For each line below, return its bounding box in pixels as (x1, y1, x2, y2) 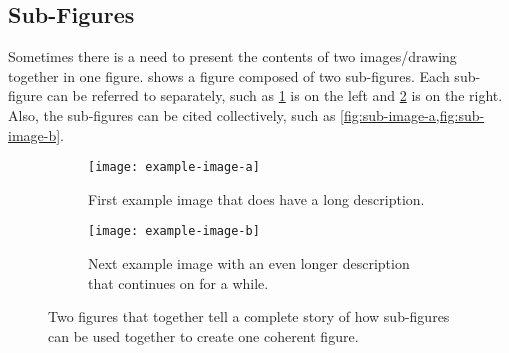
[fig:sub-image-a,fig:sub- (340, 104, 485, 125)
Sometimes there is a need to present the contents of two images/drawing (8, 46, 457, 67)
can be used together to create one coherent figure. (48, 325, 359, 346)
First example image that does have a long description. (88, 188, 425, 209)
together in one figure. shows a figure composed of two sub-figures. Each (8, 65, 450, 86)
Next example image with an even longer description (88, 253, 410, 274)
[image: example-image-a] (88, 160, 260, 175)
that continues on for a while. (88, 272, 269, 293)
